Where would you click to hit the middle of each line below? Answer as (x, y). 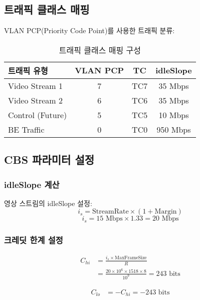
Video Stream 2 (35, 100)
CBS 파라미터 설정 (49, 160)
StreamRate (111, 212)
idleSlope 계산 (32, 184)
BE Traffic (26, 129)
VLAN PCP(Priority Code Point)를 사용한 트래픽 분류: (89, 30)
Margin (166, 212)
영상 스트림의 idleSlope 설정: (48, 203)
